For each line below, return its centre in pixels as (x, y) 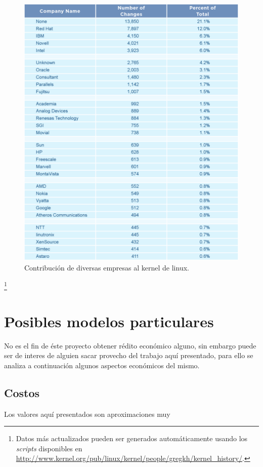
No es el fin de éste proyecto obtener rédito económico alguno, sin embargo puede (130, 345)
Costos (22, 392)
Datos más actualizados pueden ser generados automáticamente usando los (132, 438)
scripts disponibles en (49, 448)
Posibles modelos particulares (109, 321)
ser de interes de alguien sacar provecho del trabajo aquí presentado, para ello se (129, 355)
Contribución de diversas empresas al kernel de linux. (107, 267)
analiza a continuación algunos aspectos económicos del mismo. (102, 365)
